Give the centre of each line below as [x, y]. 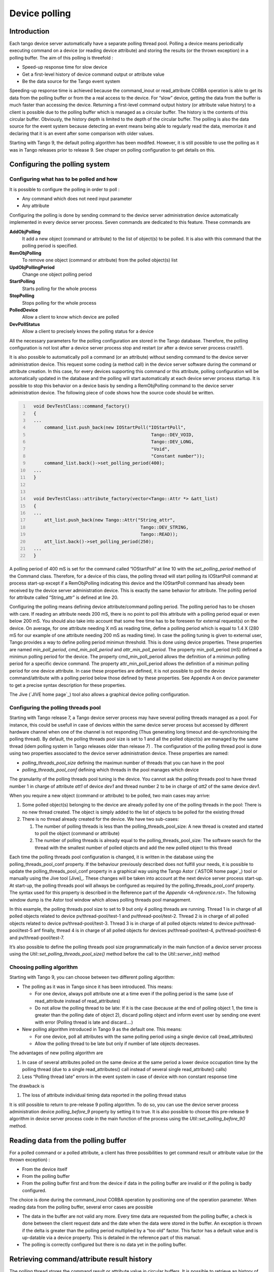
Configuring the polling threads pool [55, 707]
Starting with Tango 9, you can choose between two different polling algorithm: [92, 977]
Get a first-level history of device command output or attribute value [93, 74]
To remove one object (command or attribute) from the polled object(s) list [100, 260]
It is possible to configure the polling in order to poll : [64, 189]
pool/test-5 [21, 931]
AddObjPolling [25, 232]
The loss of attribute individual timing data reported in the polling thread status [104, 1095]
